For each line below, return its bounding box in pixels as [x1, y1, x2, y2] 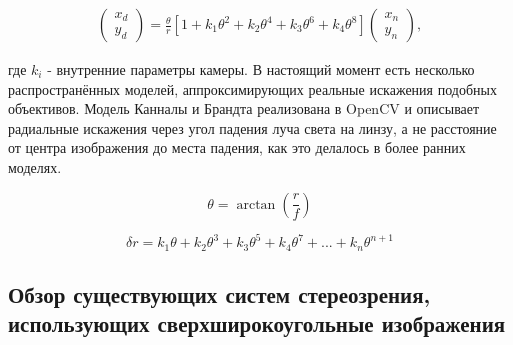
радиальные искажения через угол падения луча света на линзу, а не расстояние [8, 117, 497, 138]
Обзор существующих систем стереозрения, [8, 278, 431, 309]
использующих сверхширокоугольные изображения [8, 308, 506, 339]
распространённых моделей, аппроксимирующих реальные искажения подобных [8, 78, 497, 99]
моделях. [8, 157, 62, 177]
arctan [236, 197, 276, 212]
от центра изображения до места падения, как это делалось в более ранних [8, 137, 466, 158]
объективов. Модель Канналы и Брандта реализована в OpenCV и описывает [8, 98, 480, 119]
